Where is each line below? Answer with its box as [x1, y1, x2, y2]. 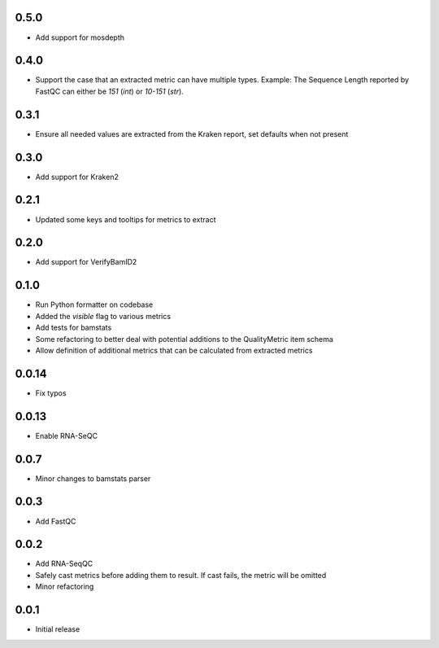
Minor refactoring [35, 582, 94, 592]
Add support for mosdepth [35, 33, 125, 42]
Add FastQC [35, 516, 76, 526]
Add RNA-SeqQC [35, 558, 93, 569]
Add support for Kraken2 [35, 172, 120, 182]
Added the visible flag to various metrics [35, 311, 171, 321]
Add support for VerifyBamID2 [35, 257, 137, 267]
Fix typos [35, 387, 67, 398]
